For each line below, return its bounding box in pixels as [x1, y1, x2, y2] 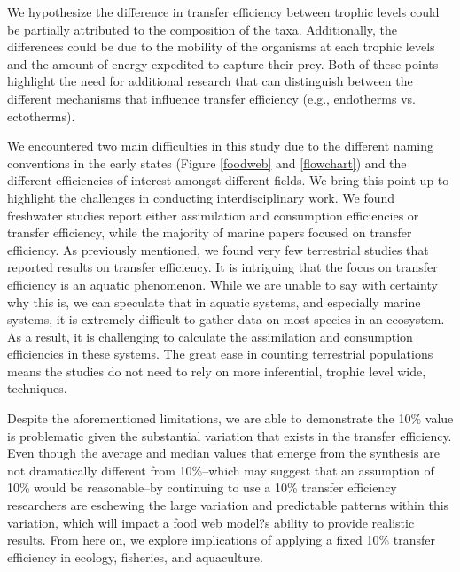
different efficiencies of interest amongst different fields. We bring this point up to [7, 171, 449, 189]
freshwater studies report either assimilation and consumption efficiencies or [7, 205, 419, 224]
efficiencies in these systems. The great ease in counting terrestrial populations [7, 344, 433, 363]
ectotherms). [7, 106, 75, 125]
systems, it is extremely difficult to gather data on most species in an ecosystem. [7, 310, 445, 329]
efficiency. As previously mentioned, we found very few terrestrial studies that [7, 240, 429, 259]
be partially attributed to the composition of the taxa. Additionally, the [7, 19, 398, 38]
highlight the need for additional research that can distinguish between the [7, 72, 413, 90]
